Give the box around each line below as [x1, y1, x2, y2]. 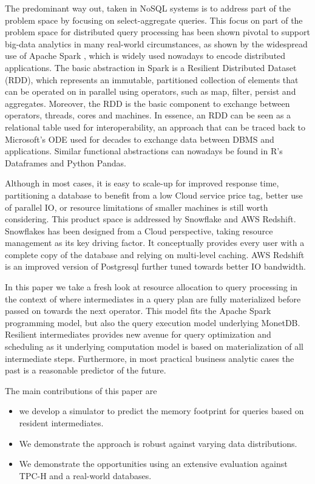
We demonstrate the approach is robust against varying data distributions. [19, 437, 297, 449]
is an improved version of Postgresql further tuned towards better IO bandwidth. [5, 260, 306, 273]
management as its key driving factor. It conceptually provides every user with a [5, 236, 305, 249]
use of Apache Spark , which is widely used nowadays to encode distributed [5, 49, 286, 62]
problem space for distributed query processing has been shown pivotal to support [5, 26, 310, 38]
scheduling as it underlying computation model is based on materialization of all [5, 340, 303, 353]
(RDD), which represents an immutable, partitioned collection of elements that [5, 73, 299, 86]
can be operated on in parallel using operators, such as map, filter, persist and [5, 85, 296, 98]
